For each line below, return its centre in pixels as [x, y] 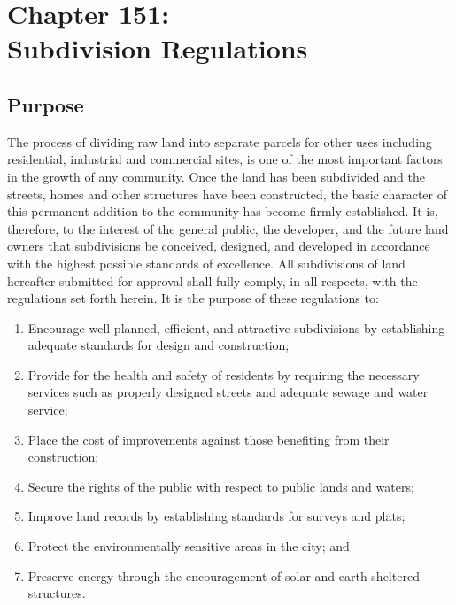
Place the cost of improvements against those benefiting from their [209, 439]
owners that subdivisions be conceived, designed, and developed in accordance [219, 246]
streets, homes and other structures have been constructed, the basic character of [227, 194]
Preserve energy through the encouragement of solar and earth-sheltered [224, 575]
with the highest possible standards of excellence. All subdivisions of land [206, 263]
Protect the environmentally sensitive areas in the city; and [189, 546]
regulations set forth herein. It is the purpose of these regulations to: [193, 298]
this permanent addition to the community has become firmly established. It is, [223, 211]
